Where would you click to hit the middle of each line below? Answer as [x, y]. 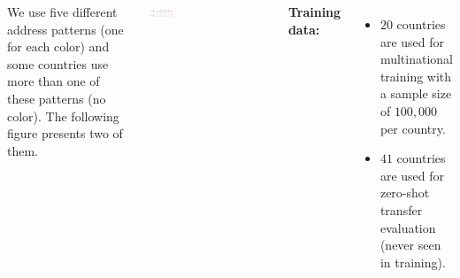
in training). [413, 262]
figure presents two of [65, 133]
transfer [401, 209]
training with [416, 76]
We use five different [62, 12]
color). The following [63, 116]
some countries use [58, 63]
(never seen [410, 245]
